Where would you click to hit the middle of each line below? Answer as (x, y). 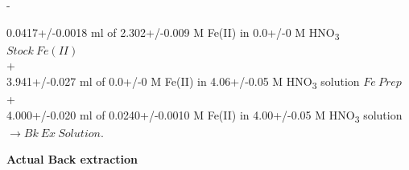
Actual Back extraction (72, 159)
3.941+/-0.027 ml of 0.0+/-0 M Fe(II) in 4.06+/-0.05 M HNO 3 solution (183, 82)
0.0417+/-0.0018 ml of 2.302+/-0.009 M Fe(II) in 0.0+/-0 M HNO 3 (173, 33)
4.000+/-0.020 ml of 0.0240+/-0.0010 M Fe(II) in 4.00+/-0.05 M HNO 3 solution (204, 115)
